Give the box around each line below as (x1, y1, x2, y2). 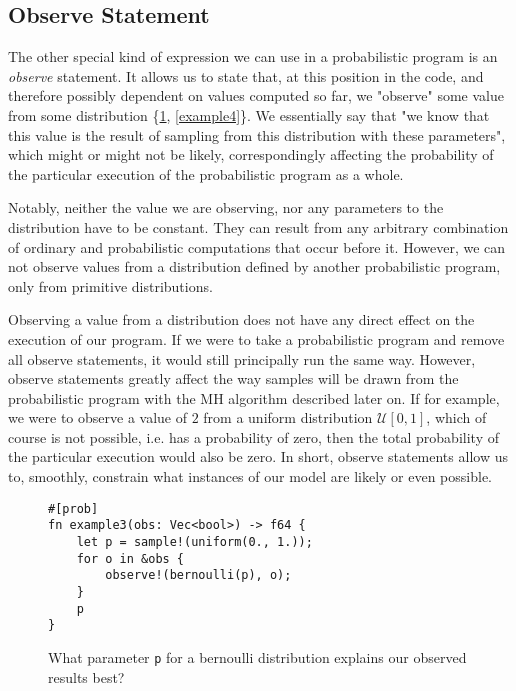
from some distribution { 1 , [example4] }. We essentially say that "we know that (8, 104, 490, 125)
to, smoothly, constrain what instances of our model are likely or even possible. (8, 466, 493, 487)
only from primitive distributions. (8, 275, 213, 296)
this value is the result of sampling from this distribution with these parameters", (8, 124, 506, 145)
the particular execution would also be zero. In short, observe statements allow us (8, 446, 508, 467)
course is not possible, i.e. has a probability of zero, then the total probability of (8, 426, 499, 447)
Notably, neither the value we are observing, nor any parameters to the (8, 197, 444, 218)
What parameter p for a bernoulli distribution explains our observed (48, 646, 467, 667)
